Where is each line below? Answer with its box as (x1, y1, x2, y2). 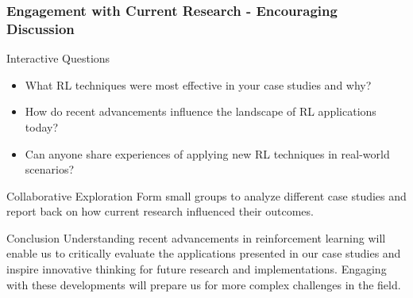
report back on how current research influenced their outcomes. (6, 203, 314, 220)
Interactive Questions (6, 50, 110, 67)
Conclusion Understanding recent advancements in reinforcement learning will (6, 229, 386, 246)
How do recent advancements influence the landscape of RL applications (25, 103, 376, 120)
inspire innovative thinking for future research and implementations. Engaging (6, 261, 387, 277)
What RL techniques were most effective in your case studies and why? (25, 76, 372, 93)
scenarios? (25, 161, 75, 178)
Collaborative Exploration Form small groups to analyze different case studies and (6, 187, 407, 204)
